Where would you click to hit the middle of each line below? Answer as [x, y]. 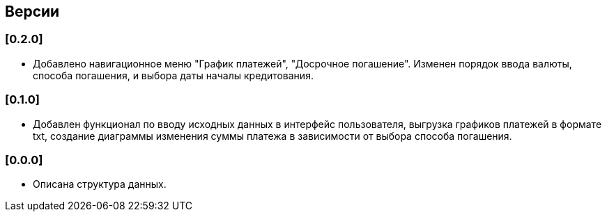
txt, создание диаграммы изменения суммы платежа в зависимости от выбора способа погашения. [272, 136]
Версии [32, 11]
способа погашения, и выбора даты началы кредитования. [173, 75]
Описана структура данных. [100, 184]
